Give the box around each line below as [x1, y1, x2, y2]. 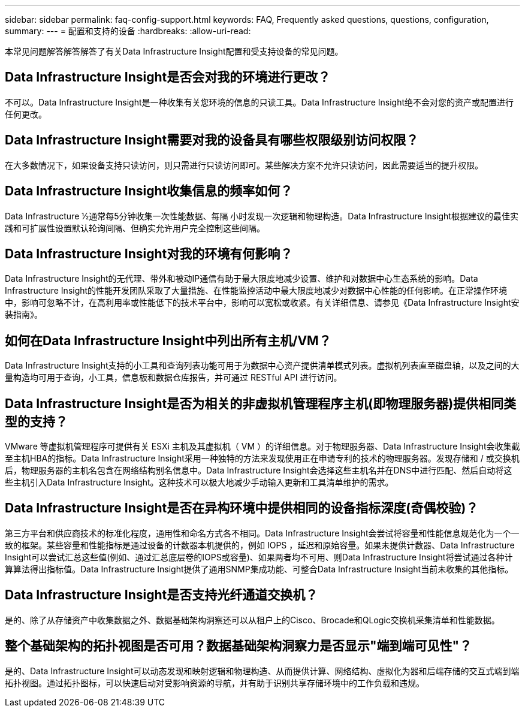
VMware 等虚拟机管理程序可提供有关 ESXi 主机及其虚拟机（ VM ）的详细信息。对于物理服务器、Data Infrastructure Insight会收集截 [5, 441, 520, 452]
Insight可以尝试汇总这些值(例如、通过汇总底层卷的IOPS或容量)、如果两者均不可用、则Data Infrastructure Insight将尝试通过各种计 [5, 551, 513, 562]
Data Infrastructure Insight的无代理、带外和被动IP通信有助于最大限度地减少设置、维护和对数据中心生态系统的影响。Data [5, 273, 478, 284]
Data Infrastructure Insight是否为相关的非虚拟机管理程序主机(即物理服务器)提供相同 [5, 396, 504, 411]
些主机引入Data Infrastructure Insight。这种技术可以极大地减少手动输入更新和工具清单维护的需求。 [5, 477, 394, 488]
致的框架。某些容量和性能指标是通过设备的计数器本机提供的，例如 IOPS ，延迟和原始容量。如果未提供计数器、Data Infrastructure [5, 539, 515, 550]
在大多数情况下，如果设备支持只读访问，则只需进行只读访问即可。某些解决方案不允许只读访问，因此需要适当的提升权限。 [5, 159, 483, 170]
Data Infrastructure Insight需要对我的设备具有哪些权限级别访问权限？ [5, 132, 419, 148]
